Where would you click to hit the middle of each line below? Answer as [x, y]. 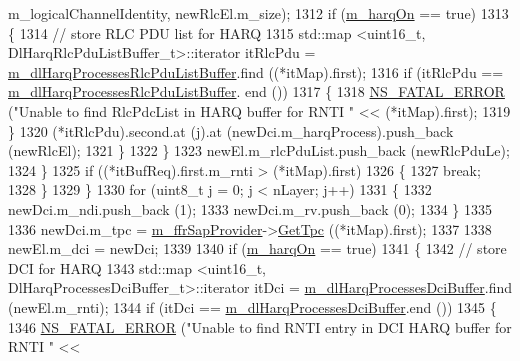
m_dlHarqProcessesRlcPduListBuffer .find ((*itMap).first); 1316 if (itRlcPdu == [256, 71]
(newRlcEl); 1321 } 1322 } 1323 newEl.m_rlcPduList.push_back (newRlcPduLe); [259, 150]
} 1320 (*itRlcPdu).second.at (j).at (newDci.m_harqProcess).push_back [231, 130]
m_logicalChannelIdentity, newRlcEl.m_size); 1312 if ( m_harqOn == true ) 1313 [258, 13]
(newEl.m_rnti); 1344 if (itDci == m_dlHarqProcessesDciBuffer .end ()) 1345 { [252, 306]
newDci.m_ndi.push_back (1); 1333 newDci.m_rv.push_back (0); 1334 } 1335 [250, 208]
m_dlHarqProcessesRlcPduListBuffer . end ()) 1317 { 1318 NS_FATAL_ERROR [256, 91]
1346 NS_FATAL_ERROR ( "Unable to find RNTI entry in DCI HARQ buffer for [260, 326]
